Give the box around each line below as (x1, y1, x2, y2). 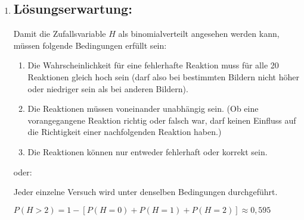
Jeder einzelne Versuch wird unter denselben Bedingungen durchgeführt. (13, 186, 278, 198)
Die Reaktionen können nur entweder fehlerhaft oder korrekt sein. (27, 145, 268, 158)
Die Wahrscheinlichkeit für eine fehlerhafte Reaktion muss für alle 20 (27, 59, 279, 71)
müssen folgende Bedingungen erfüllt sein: (13, 39, 167, 51)
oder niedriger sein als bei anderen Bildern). (27, 82, 188, 95)
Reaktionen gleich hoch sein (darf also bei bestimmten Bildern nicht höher (27, 70, 299, 83)
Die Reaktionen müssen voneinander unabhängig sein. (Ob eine (27, 102, 259, 115)
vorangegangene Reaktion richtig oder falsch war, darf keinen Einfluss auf (27, 114, 296, 126)
